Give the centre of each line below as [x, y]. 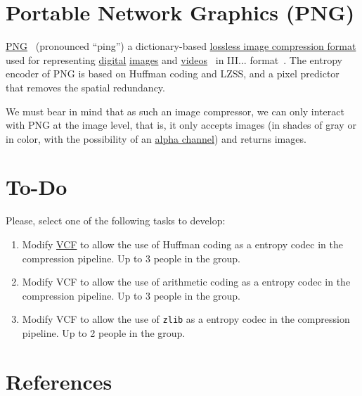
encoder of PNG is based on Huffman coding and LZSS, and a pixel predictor [173, 74]
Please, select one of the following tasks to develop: [116, 221]
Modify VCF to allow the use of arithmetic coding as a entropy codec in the [186, 282]
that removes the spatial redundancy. [85, 87]
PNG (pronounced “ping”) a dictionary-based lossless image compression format [181, 46]
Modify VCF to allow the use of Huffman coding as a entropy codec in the [182, 244]
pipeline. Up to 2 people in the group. [104, 333]
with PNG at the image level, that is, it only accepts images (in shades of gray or [181, 125]
